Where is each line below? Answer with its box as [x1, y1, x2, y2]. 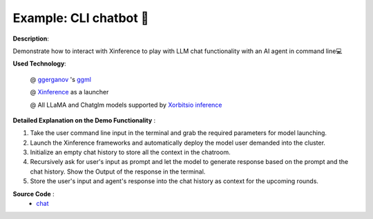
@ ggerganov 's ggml [30, 75, 91, 83]
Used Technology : [12, 59, 67, 68]
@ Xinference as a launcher [30, 88, 109, 96]
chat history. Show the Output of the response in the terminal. [30, 167, 206, 176]
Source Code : [12, 189, 55, 198]
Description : [12, 34, 50, 43]
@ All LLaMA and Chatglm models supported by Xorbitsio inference [30, 101, 222, 109]
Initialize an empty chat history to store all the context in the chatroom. [30, 148, 231, 156]
